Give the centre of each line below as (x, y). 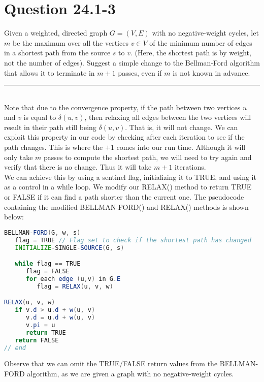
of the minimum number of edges (201, 42)
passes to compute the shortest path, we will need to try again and (148, 157)
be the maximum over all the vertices (70, 42)
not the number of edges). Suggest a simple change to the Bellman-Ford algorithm (132, 62)
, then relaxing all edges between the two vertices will (168, 117)
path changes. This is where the (54, 147)
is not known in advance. (211, 72)
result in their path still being (50, 127)
